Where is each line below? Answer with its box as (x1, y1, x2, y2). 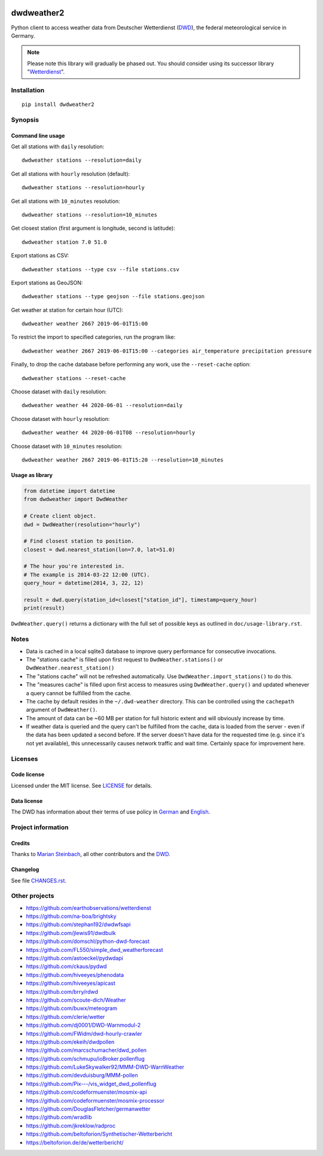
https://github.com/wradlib (26, 1113, 92, 1121)
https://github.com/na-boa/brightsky (26, 913, 117, 920)
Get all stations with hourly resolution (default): (11, 170, 130, 177)
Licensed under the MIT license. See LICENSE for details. (11, 782, 153, 789)
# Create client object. (23, 512, 97, 520)
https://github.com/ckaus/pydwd (26, 963, 107, 970)
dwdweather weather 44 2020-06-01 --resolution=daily (22, 402, 182, 409)
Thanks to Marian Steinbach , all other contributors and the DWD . (11, 851, 170, 858)
